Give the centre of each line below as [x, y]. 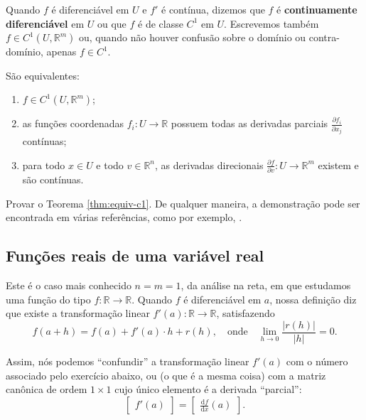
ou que [112, 23]
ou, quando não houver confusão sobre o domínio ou [192, 37]
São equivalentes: [43, 75]
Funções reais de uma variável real [135, 255]
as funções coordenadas [73, 123]
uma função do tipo [48, 299]
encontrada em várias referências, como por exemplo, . [124, 217]
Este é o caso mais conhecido [69, 285]
